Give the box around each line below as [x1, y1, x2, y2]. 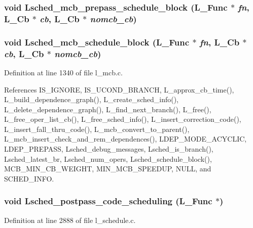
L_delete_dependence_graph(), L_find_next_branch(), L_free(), [4, 104, 211, 114]
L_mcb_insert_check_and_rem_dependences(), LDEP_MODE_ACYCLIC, [4, 133, 247, 144]
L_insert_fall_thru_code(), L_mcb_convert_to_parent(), [4, 123, 190, 134]
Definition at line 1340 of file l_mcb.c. [4, 67, 123, 77]
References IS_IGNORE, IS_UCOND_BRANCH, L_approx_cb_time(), [4, 84, 234, 95]
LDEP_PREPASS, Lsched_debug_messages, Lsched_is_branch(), [4, 144, 213, 154]
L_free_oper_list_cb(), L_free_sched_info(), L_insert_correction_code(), [4, 114, 241, 124]
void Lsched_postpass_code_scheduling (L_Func [4, 195, 212, 207]
